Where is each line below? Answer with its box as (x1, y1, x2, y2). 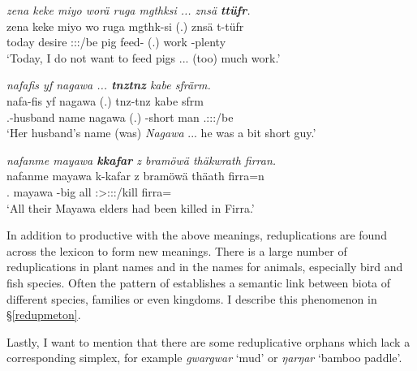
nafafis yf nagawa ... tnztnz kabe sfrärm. (6, 76, 211, 93)
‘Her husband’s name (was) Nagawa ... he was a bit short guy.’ (6, 124, 316, 141)
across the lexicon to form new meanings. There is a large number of (6, 242, 347, 259)
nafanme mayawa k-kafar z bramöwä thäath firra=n (6, 167, 264, 184)
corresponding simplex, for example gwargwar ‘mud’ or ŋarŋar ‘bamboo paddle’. (6, 349, 402, 366)
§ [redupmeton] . (6, 306, 81, 323)
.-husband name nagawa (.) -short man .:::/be (6, 108, 234, 125)
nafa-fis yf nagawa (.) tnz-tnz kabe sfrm (6, 92, 204, 109)
